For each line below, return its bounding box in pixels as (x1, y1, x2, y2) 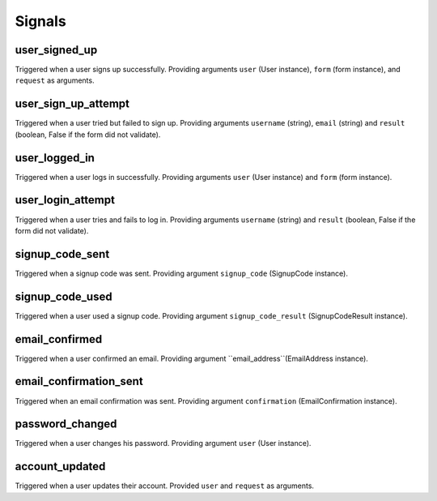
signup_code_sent (15, 247, 110, 261)
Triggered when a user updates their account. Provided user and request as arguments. (15, 481, 315, 490)
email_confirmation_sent (15, 375, 143, 388)
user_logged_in (15, 151, 95, 165)
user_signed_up (15, 43, 98, 57)
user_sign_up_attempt (15, 97, 129, 111)
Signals (15, 12, 66, 30)
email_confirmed (15, 332, 103, 346)
